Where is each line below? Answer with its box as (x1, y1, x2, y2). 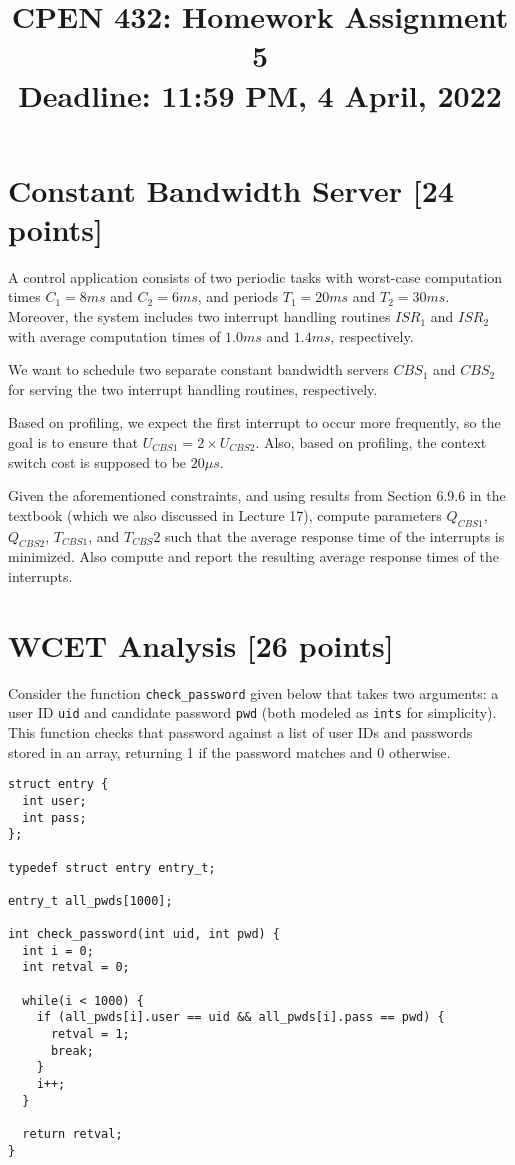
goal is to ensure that (8, 432, 139, 453)
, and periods (197, 286, 279, 307)
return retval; (22, 1127, 123, 1141)
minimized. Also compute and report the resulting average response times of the (8, 546, 499, 567)
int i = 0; (22, 943, 94, 958)
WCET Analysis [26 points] (8, 624, 394, 665)
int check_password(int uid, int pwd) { (8, 927, 281, 942)
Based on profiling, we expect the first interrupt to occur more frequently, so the (8, 412, 501, 433)
